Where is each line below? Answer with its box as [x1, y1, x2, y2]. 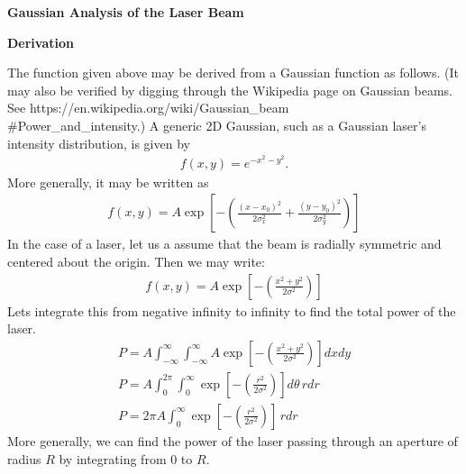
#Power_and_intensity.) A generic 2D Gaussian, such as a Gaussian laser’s [7, 115, 426, 134]
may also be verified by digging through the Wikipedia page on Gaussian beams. [7, 80, 453, 99]
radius [7, 449, 41, 468]
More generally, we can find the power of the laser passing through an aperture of [7, 431, 458, 450]
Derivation [7, 32, 74, 51]
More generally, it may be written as [7, 172, 209, 191]
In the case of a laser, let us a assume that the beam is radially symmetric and [7, 234, 442, 253]
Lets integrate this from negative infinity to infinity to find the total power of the [7, 301, 456, 320]
